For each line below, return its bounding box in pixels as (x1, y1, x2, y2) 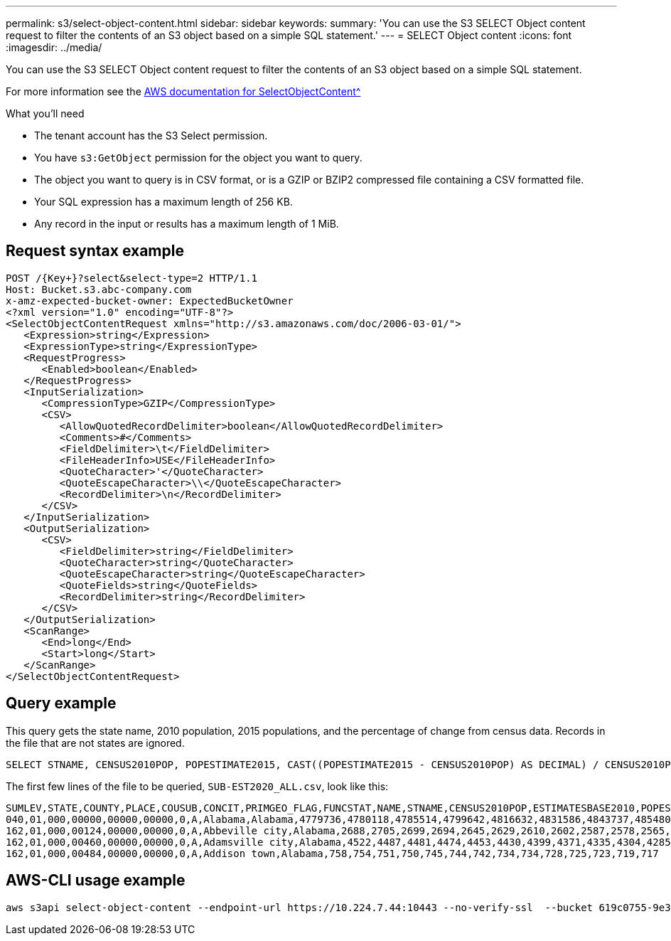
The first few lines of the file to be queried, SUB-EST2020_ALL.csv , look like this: (6, 780, 389, 792)
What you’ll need (6, 107, 85, 119)
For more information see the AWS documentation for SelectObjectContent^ (6, 85, 361, 97)
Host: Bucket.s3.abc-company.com (6, 283, 192, 295)
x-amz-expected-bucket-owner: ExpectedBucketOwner (6, 294, 294, 307)
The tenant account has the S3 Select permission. (34, 129, 268, 142)
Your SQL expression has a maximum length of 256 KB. (34, 196, 293, 208)
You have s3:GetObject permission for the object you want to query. (34, 151, 363, 164)
